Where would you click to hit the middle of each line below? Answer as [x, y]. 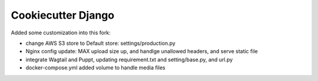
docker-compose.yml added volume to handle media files [95, 68]
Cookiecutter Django [63, 15]
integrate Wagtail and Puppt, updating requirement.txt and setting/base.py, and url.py [129, 59]
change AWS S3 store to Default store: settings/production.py [101, 43]
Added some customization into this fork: [61, 33]
